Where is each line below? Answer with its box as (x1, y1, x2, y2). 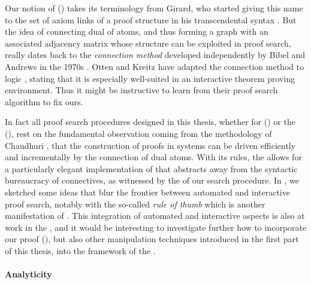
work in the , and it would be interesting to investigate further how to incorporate (5, 221, 307, 233)
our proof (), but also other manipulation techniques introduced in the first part (5, 233, 299, 245)
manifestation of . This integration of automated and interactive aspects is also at (5, 209, 305, 222)
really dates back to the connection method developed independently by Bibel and (5, 48, 306, 61)
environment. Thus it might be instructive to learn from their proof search (5, 84, 278, 96)
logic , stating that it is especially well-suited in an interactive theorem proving (5, 72, 295, 84)
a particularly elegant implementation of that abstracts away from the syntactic (5, 162, 298, 175)
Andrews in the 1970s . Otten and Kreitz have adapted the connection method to (5, 60, 304, 72)
